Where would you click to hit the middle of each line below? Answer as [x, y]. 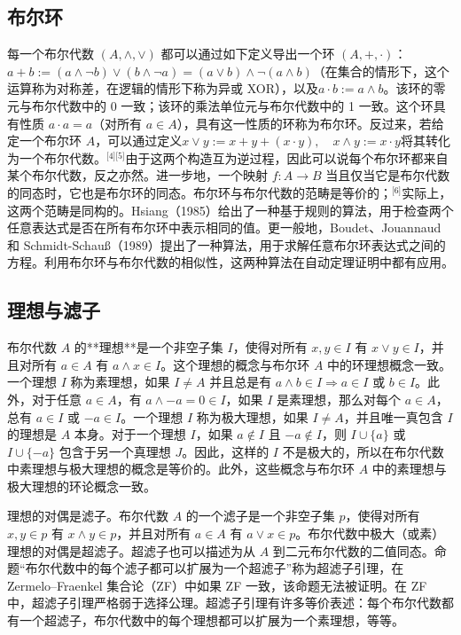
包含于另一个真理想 [115, 451]
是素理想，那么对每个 [339, 399]
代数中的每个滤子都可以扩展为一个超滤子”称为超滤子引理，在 [227, 568]
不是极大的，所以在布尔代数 [363, 451]
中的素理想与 [409, 469]
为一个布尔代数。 [57, 157]
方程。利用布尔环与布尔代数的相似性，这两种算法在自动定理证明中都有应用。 [230, 262]
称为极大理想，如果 [252, 416]
